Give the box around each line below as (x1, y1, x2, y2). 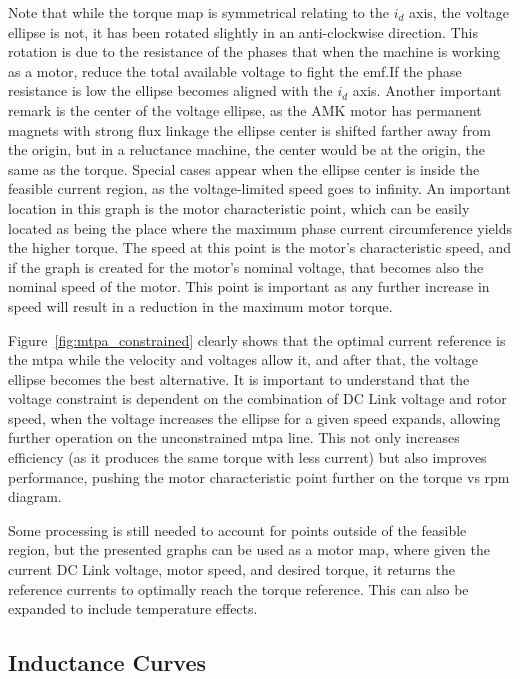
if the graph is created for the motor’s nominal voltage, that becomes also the (8, 256, 484, 277)
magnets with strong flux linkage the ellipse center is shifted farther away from (8, 119, 491, 140)
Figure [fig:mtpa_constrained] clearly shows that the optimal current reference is (8, 329, 506, 350)
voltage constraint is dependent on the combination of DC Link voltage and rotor (8, 388, 507, 409)
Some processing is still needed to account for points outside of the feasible (8, 519, 467, 540)
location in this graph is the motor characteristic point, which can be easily (8, 197, 470, 218)
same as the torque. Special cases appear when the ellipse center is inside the (8, 158, 480, 179)
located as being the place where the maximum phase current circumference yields (8, 217, 512, 238)
